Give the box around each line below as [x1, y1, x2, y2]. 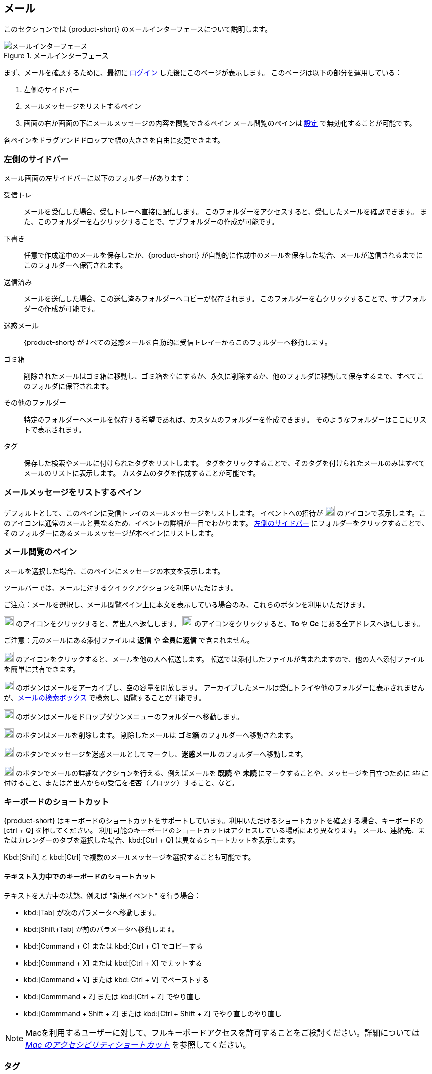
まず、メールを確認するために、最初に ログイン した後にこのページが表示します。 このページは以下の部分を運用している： [4, 68, 402, 77]
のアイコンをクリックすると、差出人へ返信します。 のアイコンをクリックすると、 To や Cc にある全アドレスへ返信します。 [15, 619, 424, 628]
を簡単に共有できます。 [4, 664, 80, 673]
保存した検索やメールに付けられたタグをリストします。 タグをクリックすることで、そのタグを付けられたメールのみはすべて [24, 459, 426, 468]
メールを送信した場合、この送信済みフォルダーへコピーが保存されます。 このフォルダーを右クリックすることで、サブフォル [24, 294, 426, 303]
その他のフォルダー [4, 398, 66, 407]
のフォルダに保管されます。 [24, 382, 113, 391]
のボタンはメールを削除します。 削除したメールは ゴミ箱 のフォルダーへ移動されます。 [15, 731, 297, 739]
